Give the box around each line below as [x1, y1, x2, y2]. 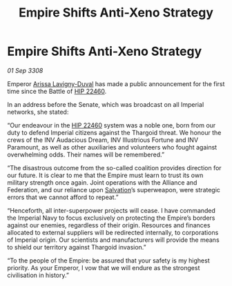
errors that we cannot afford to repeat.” [7, 193, 119, 201]
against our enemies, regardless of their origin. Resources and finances [7, 221, 211, 229]
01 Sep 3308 [7, 66, 43, 74]
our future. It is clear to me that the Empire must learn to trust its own [7, 171, 204, 179]
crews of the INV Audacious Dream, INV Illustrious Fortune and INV [7, 136, 199, 144]
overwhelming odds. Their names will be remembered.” [7, 150, 164, 159]
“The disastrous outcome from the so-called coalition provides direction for [7, 163, 222, 172]
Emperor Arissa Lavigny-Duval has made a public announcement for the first [7, 79, 225, 88]
